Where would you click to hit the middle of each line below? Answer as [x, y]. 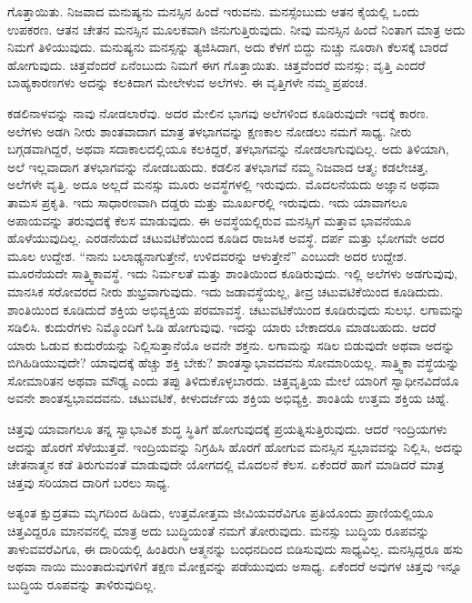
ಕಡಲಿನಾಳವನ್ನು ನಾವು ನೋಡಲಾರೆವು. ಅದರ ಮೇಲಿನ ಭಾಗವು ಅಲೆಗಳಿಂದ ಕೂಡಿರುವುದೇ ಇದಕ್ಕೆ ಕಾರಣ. [218, 112]
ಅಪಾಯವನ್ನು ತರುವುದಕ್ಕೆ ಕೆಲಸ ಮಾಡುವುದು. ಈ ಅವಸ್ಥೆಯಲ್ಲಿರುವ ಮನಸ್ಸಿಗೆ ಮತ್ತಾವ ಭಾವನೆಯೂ [210, 220]
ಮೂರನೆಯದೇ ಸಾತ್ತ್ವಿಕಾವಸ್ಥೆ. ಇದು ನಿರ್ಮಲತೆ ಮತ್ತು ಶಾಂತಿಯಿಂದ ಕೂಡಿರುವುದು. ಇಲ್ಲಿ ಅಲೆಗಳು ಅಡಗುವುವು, [232, 273]
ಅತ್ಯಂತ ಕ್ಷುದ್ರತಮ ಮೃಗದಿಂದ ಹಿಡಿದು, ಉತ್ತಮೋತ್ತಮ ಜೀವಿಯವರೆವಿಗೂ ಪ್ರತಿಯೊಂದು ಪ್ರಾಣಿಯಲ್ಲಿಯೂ [221, 513]
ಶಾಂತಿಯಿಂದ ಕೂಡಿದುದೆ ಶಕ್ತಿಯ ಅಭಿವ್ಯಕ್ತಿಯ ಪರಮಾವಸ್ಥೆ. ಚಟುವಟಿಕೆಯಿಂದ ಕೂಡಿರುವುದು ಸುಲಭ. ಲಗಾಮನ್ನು [236, 309]
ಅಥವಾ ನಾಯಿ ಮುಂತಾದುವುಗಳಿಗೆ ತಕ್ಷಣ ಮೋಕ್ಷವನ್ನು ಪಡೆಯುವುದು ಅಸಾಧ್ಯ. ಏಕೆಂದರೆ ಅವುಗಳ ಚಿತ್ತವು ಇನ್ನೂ [235, 566]
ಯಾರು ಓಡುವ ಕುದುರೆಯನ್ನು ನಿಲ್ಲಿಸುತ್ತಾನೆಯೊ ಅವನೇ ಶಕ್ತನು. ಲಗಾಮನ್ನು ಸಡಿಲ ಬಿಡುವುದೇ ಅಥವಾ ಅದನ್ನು [231, 344]
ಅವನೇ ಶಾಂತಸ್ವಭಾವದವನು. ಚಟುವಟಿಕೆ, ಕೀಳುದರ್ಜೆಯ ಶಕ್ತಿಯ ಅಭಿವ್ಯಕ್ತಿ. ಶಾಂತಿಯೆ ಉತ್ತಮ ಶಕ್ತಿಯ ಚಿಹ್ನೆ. [228, 398]
